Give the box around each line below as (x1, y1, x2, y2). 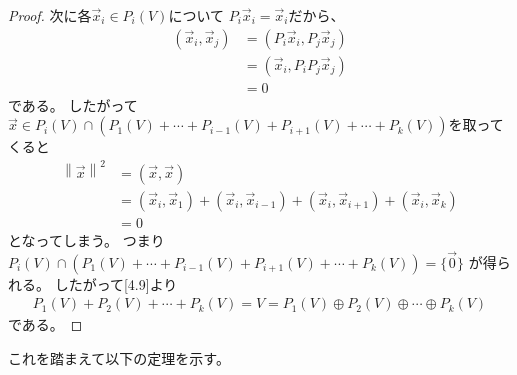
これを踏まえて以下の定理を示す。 (8, 348, 230, 369)
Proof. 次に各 (8, 5, 92, 25)
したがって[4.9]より (54, 273, 178, 294)
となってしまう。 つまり (8, 229, 165, 250)
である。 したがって (8, 94, 138, 115)
